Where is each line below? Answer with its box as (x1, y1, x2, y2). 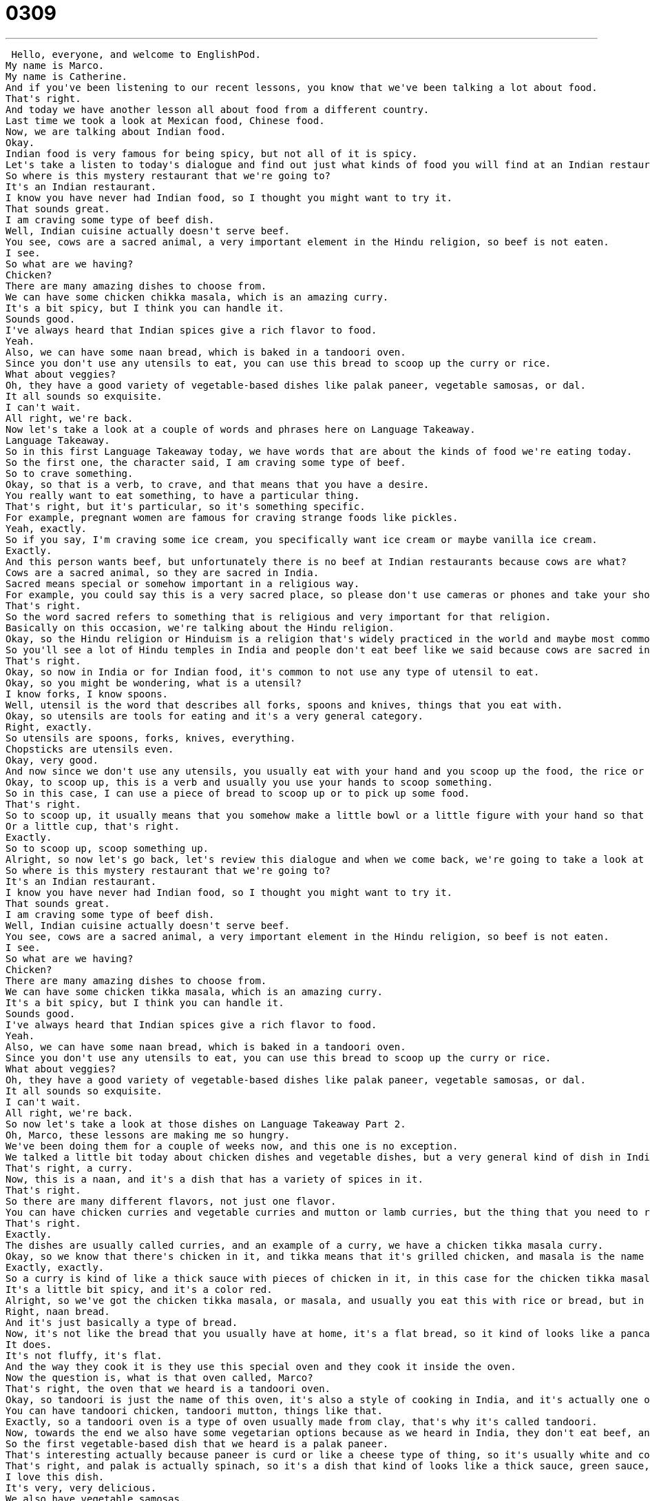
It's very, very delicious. (6, 1482, 157, 1493)
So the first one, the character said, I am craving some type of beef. (6, 456, 406, 468)
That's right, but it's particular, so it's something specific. (6, 500, 366, 512)
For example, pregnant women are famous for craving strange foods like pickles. (6, 511, 459, 523)
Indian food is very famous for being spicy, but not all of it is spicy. (6, 147, 418, 159)
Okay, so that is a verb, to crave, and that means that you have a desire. (6, 478, 430, 490)
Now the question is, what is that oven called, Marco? (6, 1371, 313, 1383)
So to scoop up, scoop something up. (6, 842, 209, 854)
